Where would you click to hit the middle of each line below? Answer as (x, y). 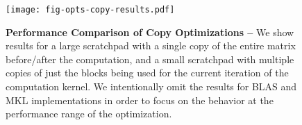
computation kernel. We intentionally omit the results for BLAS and (151, 86)
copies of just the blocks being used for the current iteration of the (147, 73)
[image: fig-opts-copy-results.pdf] (90, 10)
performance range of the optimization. (89, 114)
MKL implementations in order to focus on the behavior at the (140, 100)
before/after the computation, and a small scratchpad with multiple (150, 59)
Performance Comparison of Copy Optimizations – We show (150, 32)
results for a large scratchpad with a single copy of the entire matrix (151, 45)
